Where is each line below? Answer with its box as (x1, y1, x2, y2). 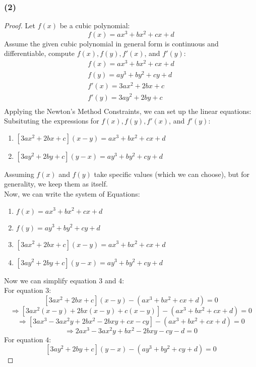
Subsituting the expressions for (4, 115, 99, 126)
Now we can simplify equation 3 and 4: (4, 275, 124, 285)
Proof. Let (4, 20, 35, 31)
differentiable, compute (4, 48, 75, 58)
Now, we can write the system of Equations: (4, 188, 140, 199)
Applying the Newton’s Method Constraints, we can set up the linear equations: (4, 105, 251, 116)
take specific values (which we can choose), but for (94, 168, 250, 179)
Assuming (4, 168, 34, 179)
